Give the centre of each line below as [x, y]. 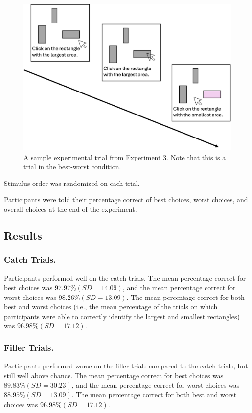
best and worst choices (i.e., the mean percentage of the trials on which [111, 307]
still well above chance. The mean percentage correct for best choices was [114, 375]
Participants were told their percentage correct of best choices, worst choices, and [126, 199]
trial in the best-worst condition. [72, 167]
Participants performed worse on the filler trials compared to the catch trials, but [126, 366]
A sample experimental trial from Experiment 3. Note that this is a [125, 157]
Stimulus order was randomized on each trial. [72, 183]
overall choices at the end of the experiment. [70, 209]
